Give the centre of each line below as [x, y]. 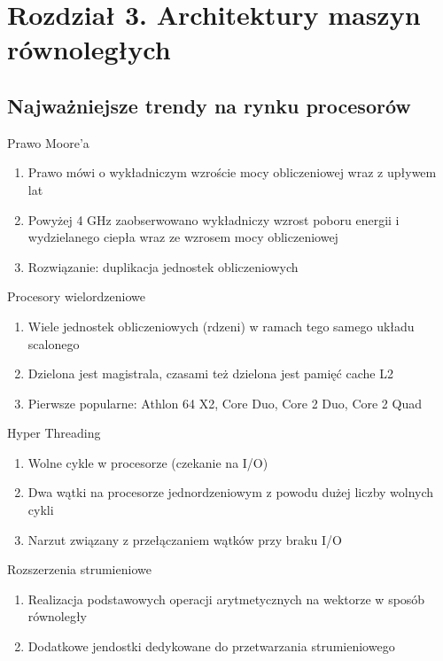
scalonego [54, 343]
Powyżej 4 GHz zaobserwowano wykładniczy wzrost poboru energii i [214, 219]
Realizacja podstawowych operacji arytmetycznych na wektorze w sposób [226, 599]
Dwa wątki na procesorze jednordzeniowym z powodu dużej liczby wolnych [231, 492]
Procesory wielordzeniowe [76, 296]
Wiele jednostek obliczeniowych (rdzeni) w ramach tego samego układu [221, 326]
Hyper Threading [54, 433]
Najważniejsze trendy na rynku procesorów [209, 105]
